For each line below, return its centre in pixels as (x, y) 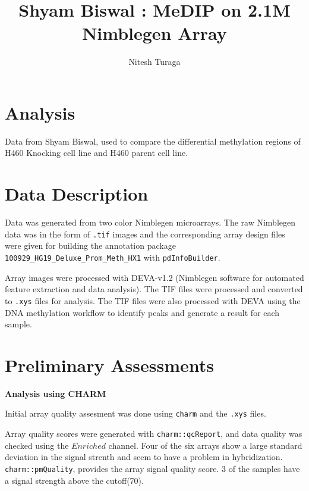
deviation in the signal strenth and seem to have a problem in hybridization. (144, 457)
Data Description (77, 194)
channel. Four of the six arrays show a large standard (205, 445)
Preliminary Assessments (109, 365)
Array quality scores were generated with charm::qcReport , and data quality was (154, 434)
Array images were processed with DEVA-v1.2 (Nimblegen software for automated (154, 277)
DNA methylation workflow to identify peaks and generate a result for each (142, 312)
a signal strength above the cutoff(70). (74, 480)
